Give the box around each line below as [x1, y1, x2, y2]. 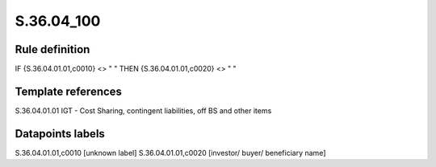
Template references [15, 84, 123, 98]
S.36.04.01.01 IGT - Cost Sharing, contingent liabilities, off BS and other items [15, 105, 272, 116]
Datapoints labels [15, 127, 105, 141]
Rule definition [15, 43, 90, 56]
